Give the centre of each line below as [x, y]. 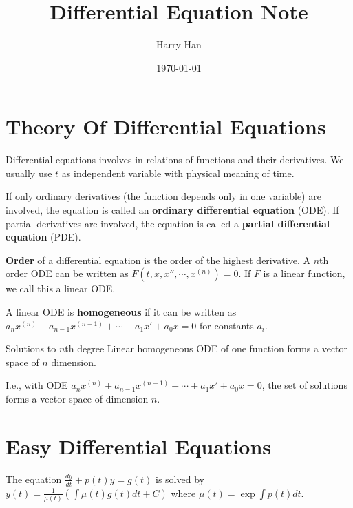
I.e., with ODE [37, 385]
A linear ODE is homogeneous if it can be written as [121, 312]
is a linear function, [304, 273]
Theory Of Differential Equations [166, 126]
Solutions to [31, 348]
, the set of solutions [304, 385]
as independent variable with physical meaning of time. [178, 173]
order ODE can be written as [67, 273]
